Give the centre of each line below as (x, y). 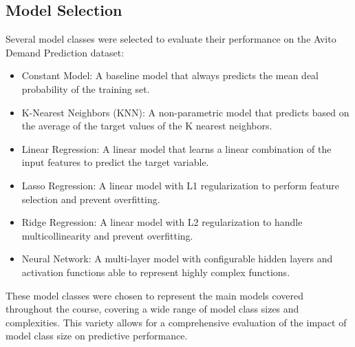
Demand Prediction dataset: (65, 52)
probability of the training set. (86, 88)
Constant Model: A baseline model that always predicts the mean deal (170, 75)
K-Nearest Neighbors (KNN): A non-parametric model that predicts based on (185, 112)
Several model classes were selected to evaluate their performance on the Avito (171, 39)
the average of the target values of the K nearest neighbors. (147, 126)
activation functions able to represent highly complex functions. (156, 272)
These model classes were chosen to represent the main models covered (155, 295)
